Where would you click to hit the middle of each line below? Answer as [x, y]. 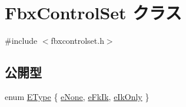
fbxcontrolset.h [77, 41]
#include [21, 41]
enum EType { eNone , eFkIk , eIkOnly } [77, 96]
